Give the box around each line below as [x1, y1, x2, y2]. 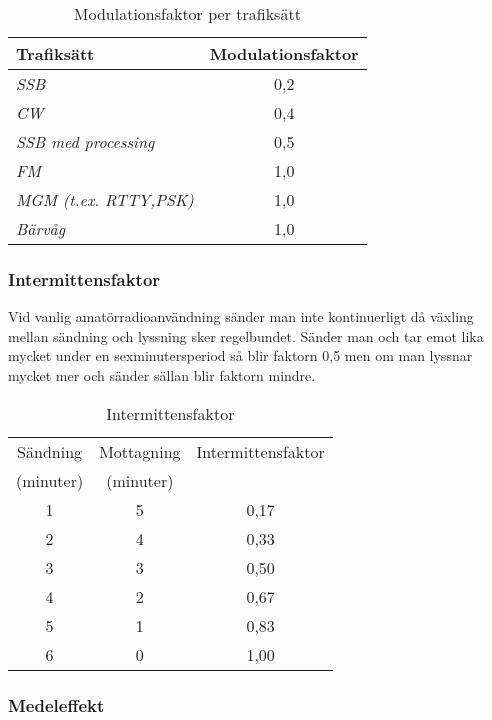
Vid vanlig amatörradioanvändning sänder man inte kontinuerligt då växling [8, 306, 474, 327]
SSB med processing [16, 130, 155, 153]
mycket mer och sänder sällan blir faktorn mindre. [8, 365, 316, 385]
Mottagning [99, 439, 181, 463]
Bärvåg [16, 217, 66, 240]
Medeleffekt [8, 692, 105, 717]
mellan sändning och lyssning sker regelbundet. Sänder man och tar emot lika [8, 325, 484, 346]
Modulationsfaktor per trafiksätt [73, 2, 301, 25]
